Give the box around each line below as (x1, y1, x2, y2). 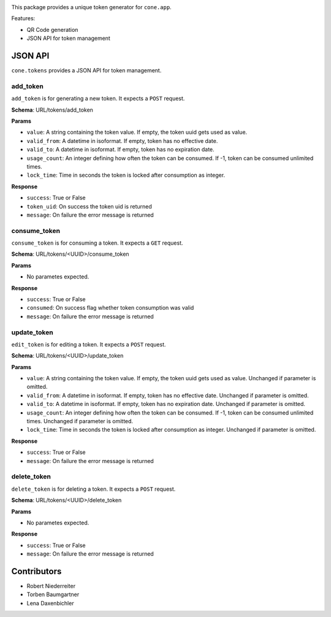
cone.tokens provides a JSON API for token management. (11, 67, 162, 74)
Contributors (11, 566, 62, 577)
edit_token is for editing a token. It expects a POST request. (11, 340, 166, 348)
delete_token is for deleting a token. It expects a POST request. (11, 485, 176, 492)
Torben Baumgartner (26, 591, 80, 598)
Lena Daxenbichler (26, 599, 74, 607)
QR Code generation (26, 26, 78, 33)
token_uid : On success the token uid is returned (26, 202, 153, 210)
